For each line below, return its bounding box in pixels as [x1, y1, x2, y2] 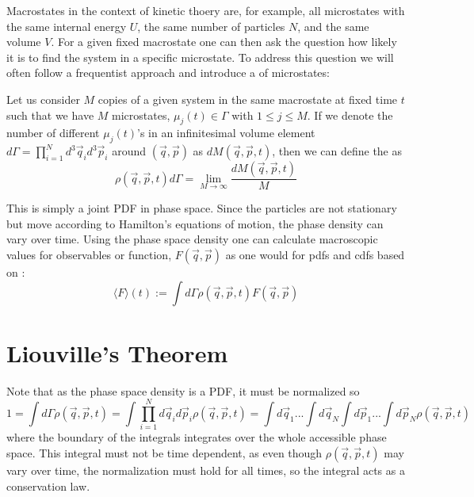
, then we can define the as [272, 143, 403, 159]
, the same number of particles [137, 17, 285, 34]
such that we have [6, 106, 94, 123]
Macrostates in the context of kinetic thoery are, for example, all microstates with [6, 2, 405, 18]
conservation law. [6, 477, 90, 494]
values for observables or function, [6, 246, 172, 262]
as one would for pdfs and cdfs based [225, 246, 405, 262]
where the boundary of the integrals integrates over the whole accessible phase [6, 429, 387, 445]
